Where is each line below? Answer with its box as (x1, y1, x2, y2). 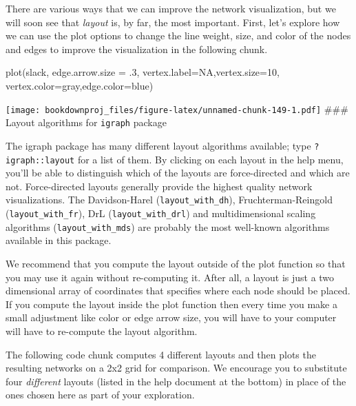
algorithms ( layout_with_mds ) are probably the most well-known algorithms (6, 219, 330, 234)
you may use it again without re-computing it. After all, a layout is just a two (6, 270, 335, 284)
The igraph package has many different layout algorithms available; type (6, 138, 311, 152)
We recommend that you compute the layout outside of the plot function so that (6, 256, 346, 270)
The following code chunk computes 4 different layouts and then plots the (6, 347, 316, 361)
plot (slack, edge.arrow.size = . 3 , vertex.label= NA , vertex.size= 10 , (6, 65, 280, 79)
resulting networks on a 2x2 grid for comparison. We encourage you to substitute (6, 361, 347, 375)
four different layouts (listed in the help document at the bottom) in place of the (6, 374, 346, 388)
